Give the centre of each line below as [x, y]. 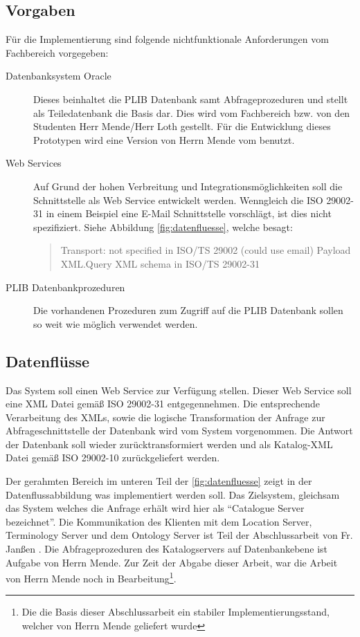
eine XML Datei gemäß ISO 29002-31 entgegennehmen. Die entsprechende [163, 404]
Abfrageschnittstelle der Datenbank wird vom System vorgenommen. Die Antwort [179, 431]
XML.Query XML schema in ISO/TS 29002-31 [160, 263]
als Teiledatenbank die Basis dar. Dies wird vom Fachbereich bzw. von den [192, 112]
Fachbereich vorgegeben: [57, 52]
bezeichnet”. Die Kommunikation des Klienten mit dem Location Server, [159, 521]
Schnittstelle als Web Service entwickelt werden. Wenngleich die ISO [178, 200]
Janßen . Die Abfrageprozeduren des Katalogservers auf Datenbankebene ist [167, 549]
